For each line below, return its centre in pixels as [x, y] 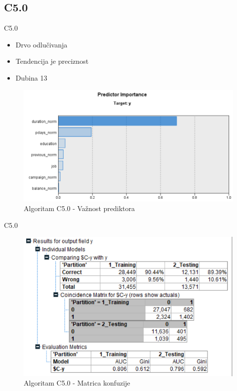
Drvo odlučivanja [41, 44]
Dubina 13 [31, 77]
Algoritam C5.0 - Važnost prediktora [79, 208]
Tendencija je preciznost [52, 61]
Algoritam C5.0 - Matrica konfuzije [77, 383]
